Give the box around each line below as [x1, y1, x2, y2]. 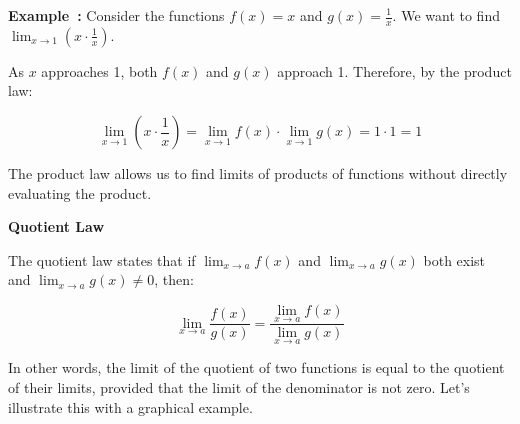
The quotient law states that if [8, 249, 196, 270]
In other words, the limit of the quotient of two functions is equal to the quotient [8, 357, 505, 378]
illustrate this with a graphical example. [8, 396, 253, 417]
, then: [154, 269, 194, 290]
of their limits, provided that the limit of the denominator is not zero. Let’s [8, 377, 470, 398]
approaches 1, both [41, 60, 158, 81]
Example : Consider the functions [8, 5, 225, 25]
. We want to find [392, 5, 500, 25]
